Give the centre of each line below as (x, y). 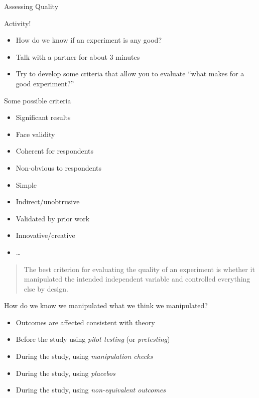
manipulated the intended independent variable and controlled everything (137, 279)
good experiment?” (45, 83)
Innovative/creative (45, 235)
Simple (26, 184)
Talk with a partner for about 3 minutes (78, 56)
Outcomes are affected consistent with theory (85, 322)
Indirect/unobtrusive (48, 202)
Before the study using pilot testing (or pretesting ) (93, 339)
